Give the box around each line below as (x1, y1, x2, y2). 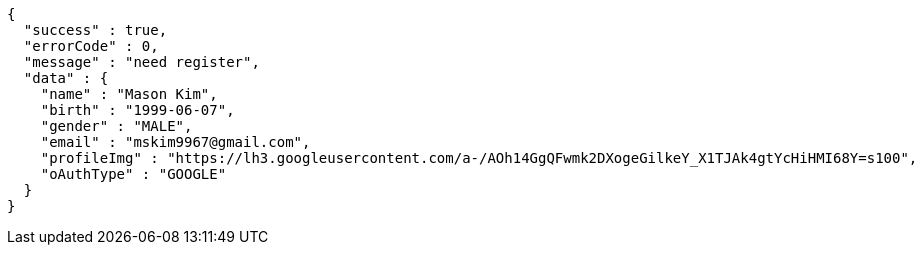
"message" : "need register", (23, 54, 260, 70)
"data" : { (23, 70, 109, 86)
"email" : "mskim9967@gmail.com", (40, 134, 311, 150)
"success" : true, (23, 22, 168, 38)
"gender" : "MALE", (40, 118, 193, 134)
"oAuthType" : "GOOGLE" (40, 166, 227, 182)
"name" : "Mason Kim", (40, 86, 218, 102)
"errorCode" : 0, (23, 38, 159, 54)
